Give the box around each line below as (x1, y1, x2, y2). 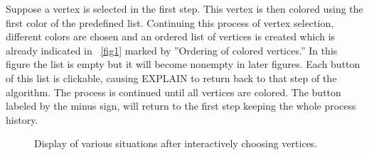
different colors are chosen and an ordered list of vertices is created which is (6, 29, 336, 44)
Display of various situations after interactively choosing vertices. (34, 136, 318, 151)
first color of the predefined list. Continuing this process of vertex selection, (6, 15, 334, 30)
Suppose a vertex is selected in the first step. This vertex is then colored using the (6, 1, 363, 16)
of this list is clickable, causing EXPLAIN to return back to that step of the (6, 70, 337, 85)
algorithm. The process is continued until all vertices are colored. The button (6, 84, 341, 99)
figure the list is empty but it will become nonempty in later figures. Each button (6, 57, 360, 71)
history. (6, 112, 38, 127)
